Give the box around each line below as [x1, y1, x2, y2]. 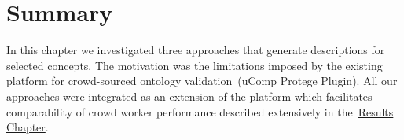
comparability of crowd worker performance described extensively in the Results [6, 103, 394, 120]
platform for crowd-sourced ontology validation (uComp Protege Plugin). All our [6, 72, 398, 89]
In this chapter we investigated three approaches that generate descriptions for [6, 42, 385, 58]
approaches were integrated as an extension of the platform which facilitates [6, 87, 373, 104]
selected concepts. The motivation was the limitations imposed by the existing [6, 57, 383, 73]
